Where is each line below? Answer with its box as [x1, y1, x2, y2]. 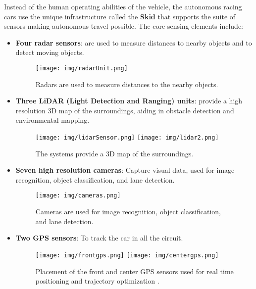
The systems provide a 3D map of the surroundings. [35, 148, 194, 158]
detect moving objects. [15, 47, 84, 57]
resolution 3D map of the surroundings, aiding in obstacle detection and [15, 105, 234, 115]
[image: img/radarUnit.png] [35, 64, 128, 72]
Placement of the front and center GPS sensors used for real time [35, 266, 234, 276]
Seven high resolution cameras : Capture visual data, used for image [15, 165, 235, 175]
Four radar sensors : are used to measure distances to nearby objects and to [15, 37, 252, 48]
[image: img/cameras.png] [35, 192, 121, 199]
